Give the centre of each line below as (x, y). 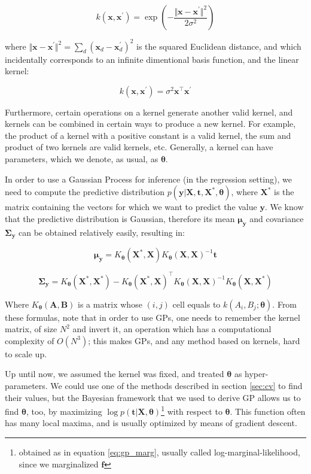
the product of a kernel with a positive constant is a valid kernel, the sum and (148, 135)
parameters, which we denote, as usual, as (82, 159)
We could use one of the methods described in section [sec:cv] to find (176, 385)
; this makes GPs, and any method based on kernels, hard (194, 340)
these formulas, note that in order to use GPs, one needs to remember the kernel (153, 317)
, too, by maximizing (64, 411)
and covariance (277, 218)
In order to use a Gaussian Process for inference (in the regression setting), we (148, 179)
